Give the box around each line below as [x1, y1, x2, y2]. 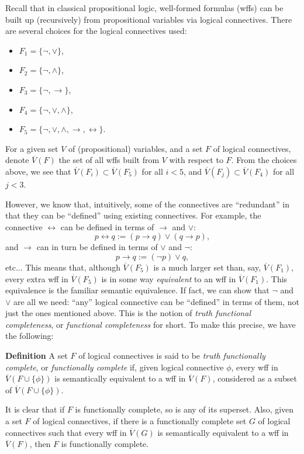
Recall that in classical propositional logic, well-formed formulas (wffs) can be [5, 2, 284, 13]
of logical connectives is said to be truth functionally [78, 349, 265, 362]
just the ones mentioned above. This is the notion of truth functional [5, 307, 251, 319]
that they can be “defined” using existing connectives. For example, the [5, 209, 261, 221]
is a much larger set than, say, [153, 261, 261, 273]
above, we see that [5, 165, 71, 177]
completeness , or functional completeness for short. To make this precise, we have [5, 318, 296, 330]
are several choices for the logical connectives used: [5, 25, 187, 37]
